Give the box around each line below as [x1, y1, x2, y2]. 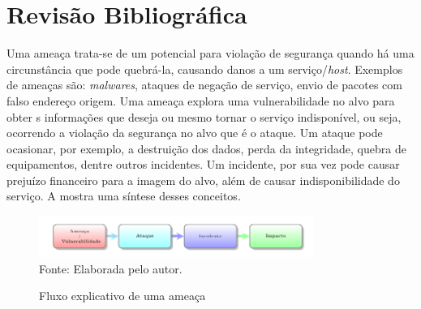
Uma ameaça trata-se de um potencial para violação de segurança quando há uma [6, 45, 415, 62]
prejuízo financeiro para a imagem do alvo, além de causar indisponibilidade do [6, 171, 400, 188]
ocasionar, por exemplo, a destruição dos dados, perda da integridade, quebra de [6, 139, 406, 157]
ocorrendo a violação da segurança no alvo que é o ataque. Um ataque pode [6, 124, 383, 141]
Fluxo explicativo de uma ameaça [39, 287, 206, 304]
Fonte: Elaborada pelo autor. [39, 260, 183, 277]
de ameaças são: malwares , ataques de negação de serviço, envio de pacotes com [6, 76, 402, 93]
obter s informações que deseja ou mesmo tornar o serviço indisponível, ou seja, [6, 108, 402, 125]
